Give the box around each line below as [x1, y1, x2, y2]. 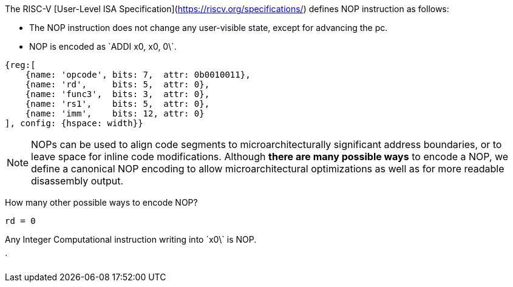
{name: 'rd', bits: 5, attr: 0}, [25, 79, 210, 89]
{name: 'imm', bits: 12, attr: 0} [25, 109, 205, 118]
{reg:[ [5, 60, 36, 70]
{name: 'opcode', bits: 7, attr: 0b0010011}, [25, 70, 251, 79]
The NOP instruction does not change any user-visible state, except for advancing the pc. [29, 22, 388, 33]
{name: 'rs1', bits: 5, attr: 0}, [25, 99, 210, 109]
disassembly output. [31, 175, 124, 187]
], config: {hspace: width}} [5, 118, 143, 128]
